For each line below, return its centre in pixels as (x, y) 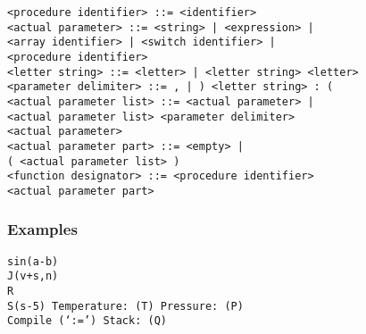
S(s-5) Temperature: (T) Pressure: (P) (125, 306)
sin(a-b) (33, 261)
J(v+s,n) (33, 276)
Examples (42, 229)
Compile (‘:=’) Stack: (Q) (87, 321)
